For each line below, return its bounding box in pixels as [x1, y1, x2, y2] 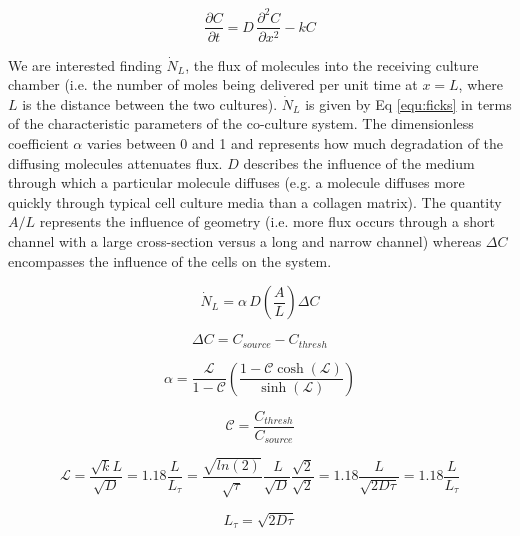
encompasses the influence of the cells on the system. [8, 250, 332, 271]
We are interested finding [8, 54, 162, 75]
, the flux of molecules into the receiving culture [185, 54, 479, 75]
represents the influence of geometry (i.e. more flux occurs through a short [39, 211, 495, 232]
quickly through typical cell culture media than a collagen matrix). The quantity [8, 191, 502, 212]
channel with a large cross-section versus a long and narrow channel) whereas [8, 230, 482, 251]
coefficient [8, 132, 69, 153]
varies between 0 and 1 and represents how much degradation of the [86, 132, 504, 153]
